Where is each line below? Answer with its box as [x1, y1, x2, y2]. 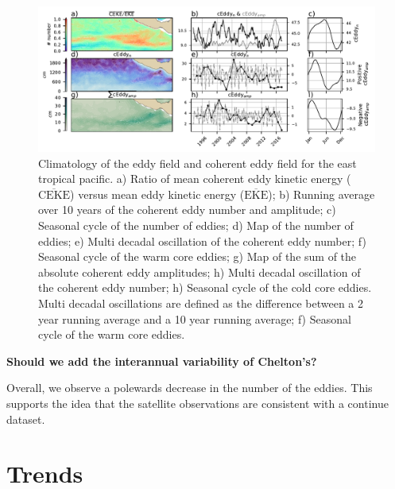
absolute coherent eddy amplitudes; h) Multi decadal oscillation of [38, 263, 361, 280]
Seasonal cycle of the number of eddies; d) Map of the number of [38, 216, 354, 233]
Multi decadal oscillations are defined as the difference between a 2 [38, 294, 363, 311]
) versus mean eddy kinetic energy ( [70, 185, 245, 202]
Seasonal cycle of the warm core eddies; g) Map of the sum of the [38, 248, 357, 265]
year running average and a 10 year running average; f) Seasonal [38, 310, 351, 327]
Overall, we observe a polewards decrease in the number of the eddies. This [6, 379, 373, 396]
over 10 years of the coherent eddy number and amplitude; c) [38, 201, 336, 218]
